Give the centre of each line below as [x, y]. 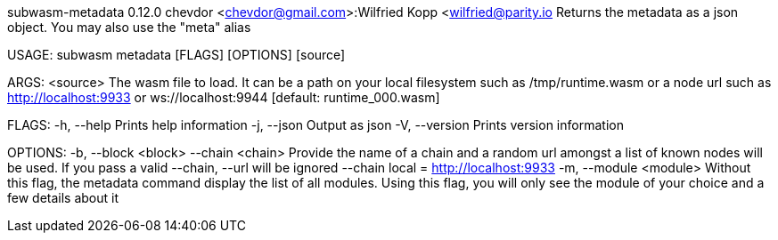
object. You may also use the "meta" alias [129, 27]
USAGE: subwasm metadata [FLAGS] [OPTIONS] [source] [176, 55]
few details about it [63, 198]
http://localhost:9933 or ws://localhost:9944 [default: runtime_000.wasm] [224, 97]
